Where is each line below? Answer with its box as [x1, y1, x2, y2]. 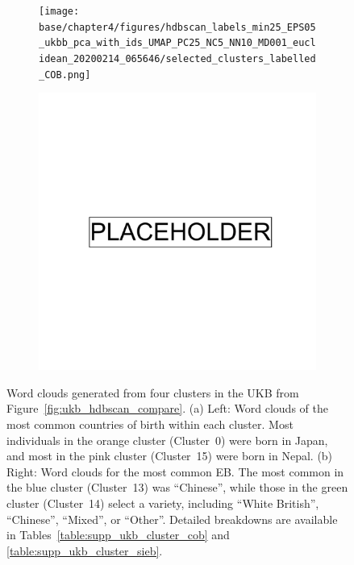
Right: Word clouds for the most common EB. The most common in [6, 463, 344, 480]
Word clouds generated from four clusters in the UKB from [6, 384, 299, 401]
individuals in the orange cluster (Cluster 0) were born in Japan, [6, 431, 328, 448]
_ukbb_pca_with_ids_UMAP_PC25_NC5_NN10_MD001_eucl [39, 37, 316, 49]
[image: [39, 6, 80, 17]
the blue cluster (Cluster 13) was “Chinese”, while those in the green [6, 479, 348, 496]
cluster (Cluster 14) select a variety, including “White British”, [6, 495, 319, 512]
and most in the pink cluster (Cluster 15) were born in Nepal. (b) [6, 447, 333, 464]
